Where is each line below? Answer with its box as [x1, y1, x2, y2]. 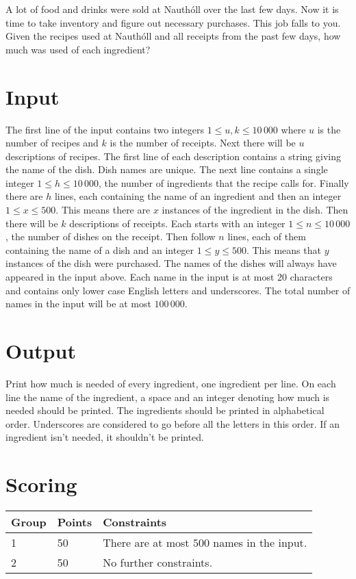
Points [57, 514, 92, 530]
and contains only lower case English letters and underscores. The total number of [5, 283, 351, 297]
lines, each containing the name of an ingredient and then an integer [54, 189, 342, 203]
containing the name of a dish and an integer [5, 242, 194, 257]
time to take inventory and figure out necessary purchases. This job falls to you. [5, 15, 341, 29]
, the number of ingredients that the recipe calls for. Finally [99, 175, 349, 190]
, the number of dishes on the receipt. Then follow [5, 229, 216, 244]
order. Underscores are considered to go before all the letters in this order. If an [5, 416, 340, 430]
